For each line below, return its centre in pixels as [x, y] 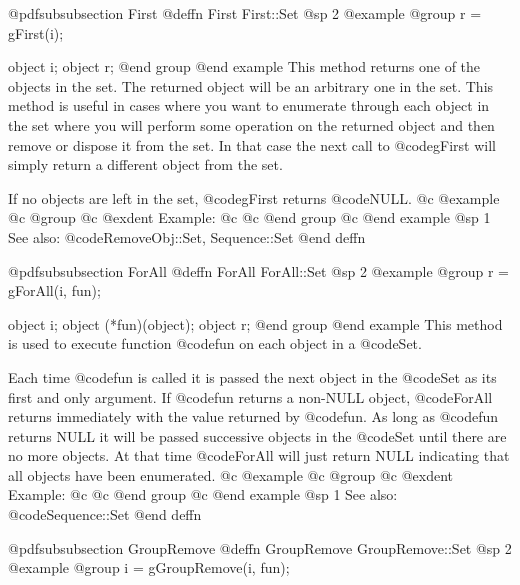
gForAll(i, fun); [54, 290]
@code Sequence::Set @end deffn [105, 514]
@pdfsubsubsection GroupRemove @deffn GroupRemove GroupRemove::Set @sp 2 [260, 547]
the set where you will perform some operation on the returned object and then [251, 124]
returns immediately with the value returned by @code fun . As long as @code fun [253, 416]
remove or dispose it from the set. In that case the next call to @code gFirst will [252, 144]
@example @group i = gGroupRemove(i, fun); [149, 567]
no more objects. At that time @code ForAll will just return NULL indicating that [259, 455]
